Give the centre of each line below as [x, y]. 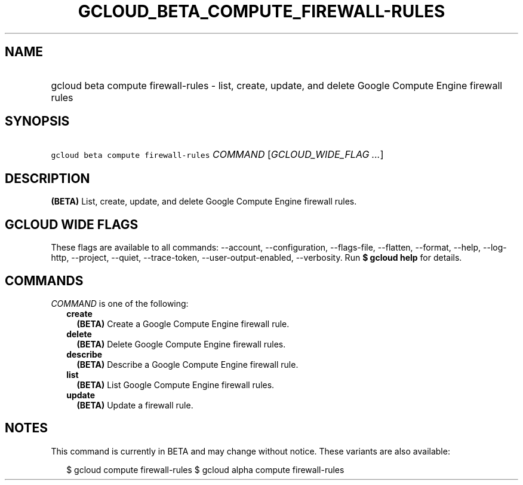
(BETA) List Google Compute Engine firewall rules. [176, 385]
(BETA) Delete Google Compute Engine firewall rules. [181, 344]
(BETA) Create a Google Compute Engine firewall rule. [183, 324]
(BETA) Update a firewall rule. [135, 405]
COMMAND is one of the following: [120, 303]
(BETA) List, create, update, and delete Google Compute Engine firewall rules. [204, 202]
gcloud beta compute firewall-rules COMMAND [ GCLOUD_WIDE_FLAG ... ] [217, 155]
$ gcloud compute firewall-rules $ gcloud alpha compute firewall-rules [205, 469]
